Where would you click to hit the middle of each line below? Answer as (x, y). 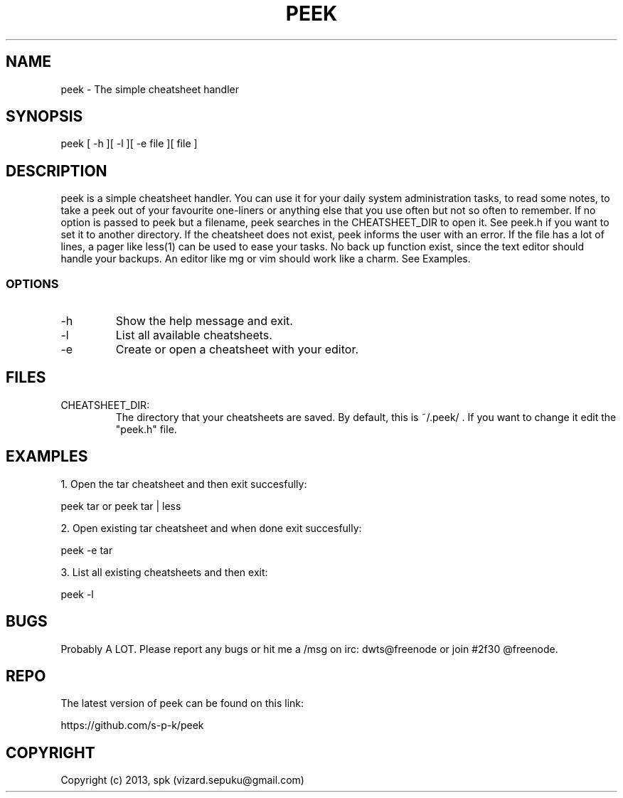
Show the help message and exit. (204, 321)
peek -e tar (87, 550)
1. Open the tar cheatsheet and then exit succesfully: (184, 484)
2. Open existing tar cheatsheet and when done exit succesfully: (211, 528)
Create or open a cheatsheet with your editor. (237, 350)
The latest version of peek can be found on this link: (182, 703)
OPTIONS (32, 283)
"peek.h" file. (146, 429)
